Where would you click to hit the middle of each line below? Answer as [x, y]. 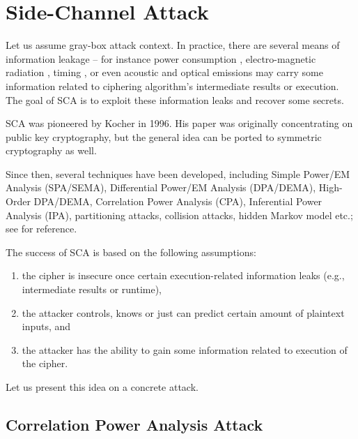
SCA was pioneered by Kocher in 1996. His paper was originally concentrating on [179, 123]
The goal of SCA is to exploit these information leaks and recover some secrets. [175, 99]
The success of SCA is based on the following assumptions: [131, 252]
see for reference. [41, 229]
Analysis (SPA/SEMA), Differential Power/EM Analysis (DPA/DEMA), [161, 187]
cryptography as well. [51, 150]
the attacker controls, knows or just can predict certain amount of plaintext [183, 312]
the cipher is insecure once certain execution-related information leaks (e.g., [183, 275]
